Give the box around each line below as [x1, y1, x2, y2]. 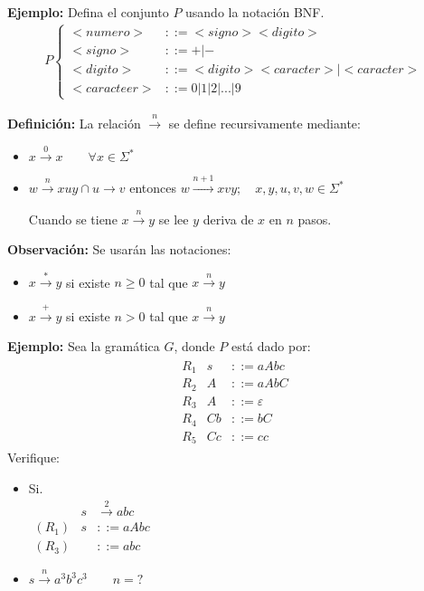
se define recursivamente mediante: [168, 114, 361, 133]
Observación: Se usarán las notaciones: [7, 240, 231, 259]
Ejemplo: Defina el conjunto [7, 3, 169, 21]
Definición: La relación [7, 114, 141, 133]
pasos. [297, 209, 332, 228]
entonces [129, 178, 177, 197]
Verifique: [7, 448, 61, 467]
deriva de [203, 209, 254, 228]
